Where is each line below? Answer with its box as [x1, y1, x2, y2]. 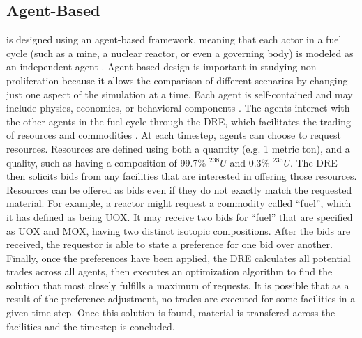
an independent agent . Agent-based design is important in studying [6, 59, 298, 74]
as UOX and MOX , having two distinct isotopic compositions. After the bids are [6, 223, 351, 238]
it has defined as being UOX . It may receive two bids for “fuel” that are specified [6, 209, 353, 224]
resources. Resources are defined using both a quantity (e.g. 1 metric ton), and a [6, 141, 350, 155]
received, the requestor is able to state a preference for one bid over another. [6, 237, 333, 252]
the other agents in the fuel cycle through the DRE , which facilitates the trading [6, 114, 351, 128]
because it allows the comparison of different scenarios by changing [61, 72, 348, 87]
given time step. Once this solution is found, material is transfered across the [6, 305, 335, 320]
